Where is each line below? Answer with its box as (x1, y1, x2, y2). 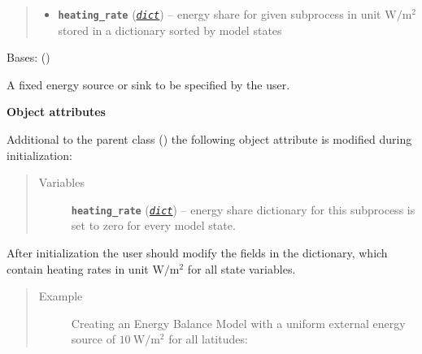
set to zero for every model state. (71, 217, 236, 234)
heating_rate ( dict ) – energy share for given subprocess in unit (58, 6, 381, 22)
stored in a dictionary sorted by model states (58, 21, 282, 38)
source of (71, 330, 115, 348)
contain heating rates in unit (7, 260, 149, 277)
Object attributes (7, 103, 106, 120)
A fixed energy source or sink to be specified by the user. (7, 76, 290, 93)
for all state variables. (187, 260, 296, 277)
